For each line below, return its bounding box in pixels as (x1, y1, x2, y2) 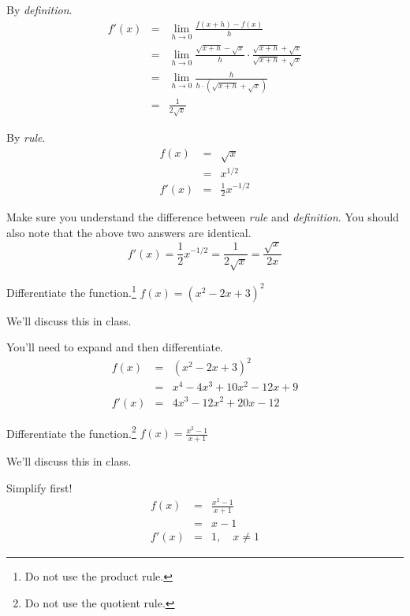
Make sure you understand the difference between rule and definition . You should (6, 209, 399, 225)
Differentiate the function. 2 (6, 422, 136, 441)
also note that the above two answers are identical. (6, 224, 252, 240)
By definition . (6, 2, 73, 17)
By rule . (6, 128, 46, 145)
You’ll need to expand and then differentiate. (6, 339, 224, 355)
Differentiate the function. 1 (6, 281, 136, 300)
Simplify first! (6, 479, 73, 495)
